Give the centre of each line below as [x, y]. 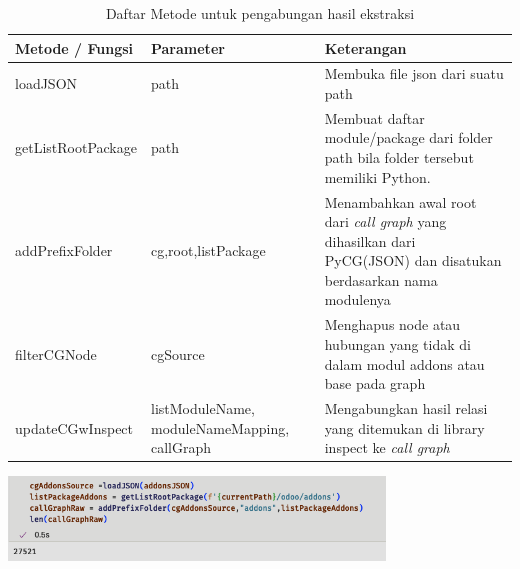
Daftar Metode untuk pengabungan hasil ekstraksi [260, 13]
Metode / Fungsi [74, 47]
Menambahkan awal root [400, 201]
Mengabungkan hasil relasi [406, 407]
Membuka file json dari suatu [414, 73]
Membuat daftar [374, 117]
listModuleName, [202, 407]
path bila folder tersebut [399, 157]
